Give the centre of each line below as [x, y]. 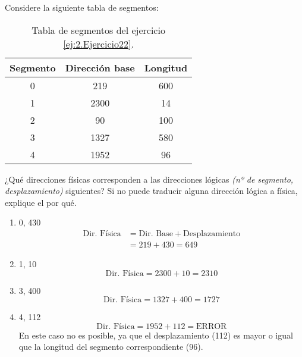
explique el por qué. [41, 202]
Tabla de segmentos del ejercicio [98, 30]
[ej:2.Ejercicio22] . [98, 43]
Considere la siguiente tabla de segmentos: [82, 7]
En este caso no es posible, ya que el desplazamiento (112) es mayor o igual [156, 335]
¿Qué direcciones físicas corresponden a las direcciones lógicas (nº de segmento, [149, 179]
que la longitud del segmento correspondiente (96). [111, 347]
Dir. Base [156, 234]
